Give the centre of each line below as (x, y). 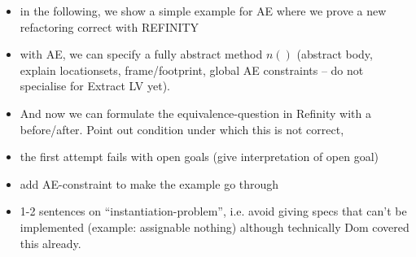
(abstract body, (335, 54)
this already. (50, 243)
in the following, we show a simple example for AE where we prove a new (203, 11)
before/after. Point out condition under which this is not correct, (182, 129)
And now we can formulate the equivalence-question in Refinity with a (195, 113)
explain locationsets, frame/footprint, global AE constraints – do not (192, 70)
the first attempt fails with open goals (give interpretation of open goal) (199, 157)
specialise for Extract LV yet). (95, 86)
